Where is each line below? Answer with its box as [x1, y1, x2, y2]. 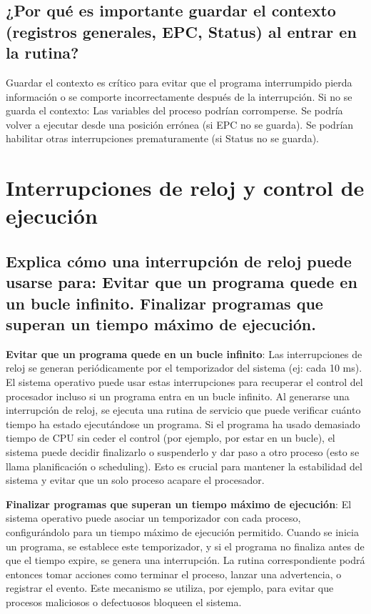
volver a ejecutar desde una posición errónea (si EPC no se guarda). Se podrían [6, 117, 354, 132]
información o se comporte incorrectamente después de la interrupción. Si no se [6, 89, 352, 104]
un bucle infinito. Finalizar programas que [6, 292, 323, 314]
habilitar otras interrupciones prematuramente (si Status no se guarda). [6, 131, 319, 146]
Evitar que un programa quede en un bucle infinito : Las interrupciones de [6, 346, 362, 361]
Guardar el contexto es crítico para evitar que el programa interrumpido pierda [6, 74, 352, 89]
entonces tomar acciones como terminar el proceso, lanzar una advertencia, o [6, 566, 342, 581]
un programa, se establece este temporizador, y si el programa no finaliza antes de [6, 538, 365, 553]
